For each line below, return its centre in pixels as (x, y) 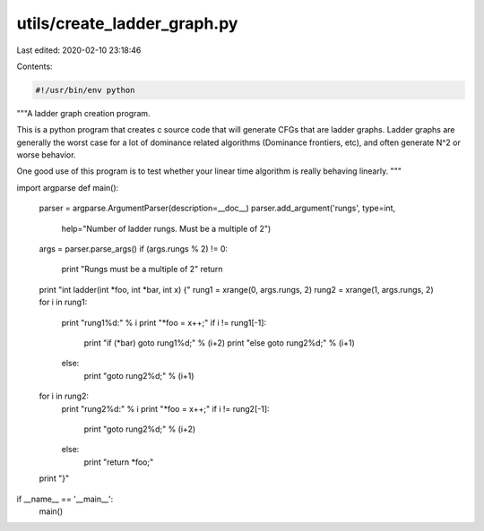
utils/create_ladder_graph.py (127, 23)
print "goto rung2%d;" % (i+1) (139, 375)
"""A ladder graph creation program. (84, 113)
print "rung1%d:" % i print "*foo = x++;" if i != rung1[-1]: (164, 322)
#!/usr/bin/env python (85, 90)
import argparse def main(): (68, 187)
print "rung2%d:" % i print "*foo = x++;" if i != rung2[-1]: (165, 408)
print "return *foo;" (119, 462)
